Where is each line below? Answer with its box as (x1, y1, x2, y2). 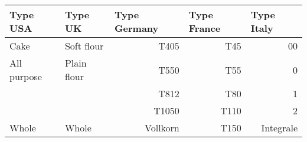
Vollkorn (145, 121, 179, 134)
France (188, 21, 221, 35)
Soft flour (64, 39, 104, 52)
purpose (9, 70, 42, 83)
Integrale (261, 121, 298, 134)
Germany (115, 21, 159, 35)
